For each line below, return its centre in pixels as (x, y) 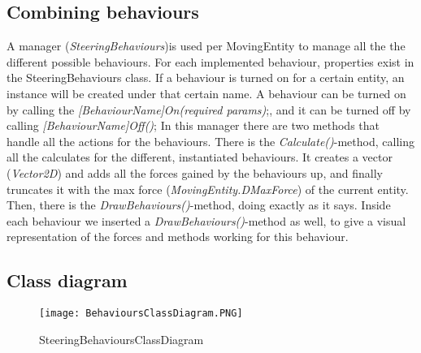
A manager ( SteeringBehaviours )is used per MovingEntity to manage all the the (206, 46)
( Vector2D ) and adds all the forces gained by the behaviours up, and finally (195, 172)
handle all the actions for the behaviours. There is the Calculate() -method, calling (210, 141)
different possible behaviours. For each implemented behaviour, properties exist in (210, 61)
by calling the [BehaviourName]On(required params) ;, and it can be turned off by (209, 109)
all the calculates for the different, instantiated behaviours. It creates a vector (200, 157)
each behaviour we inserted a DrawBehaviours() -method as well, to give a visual (206, 220)
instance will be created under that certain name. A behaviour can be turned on (206, 93)
